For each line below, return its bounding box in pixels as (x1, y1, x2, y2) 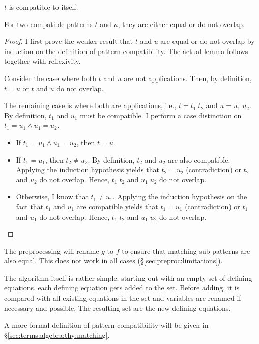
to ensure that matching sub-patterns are (122, 245, 250, 256)
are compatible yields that (76, 201, 158, 211)
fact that (16, 201, 44, 211)
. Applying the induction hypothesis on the (112, 191, 247, 202)
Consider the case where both (4, 72, 97, 83)
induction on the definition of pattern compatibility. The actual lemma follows (4, 45, 248, 56)
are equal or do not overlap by (160, 36, 255, 46)
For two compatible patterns (4, 18, 93, 29)
